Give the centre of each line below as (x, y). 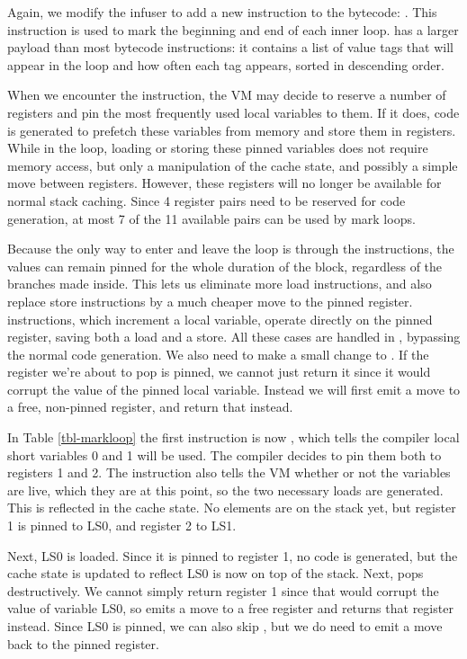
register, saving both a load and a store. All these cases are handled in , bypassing (234, 337)
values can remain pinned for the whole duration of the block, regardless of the (225, 266)
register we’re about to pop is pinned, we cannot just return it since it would (219, 372)
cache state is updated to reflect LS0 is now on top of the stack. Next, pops (216, 573)
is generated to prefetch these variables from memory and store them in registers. (232, 130)
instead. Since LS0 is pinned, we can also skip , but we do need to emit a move (225, 626)
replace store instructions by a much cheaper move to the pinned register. (210, 301)
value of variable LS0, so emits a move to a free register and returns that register (230, 608)
